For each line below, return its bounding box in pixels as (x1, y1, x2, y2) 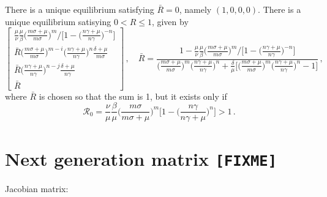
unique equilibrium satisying (5, 15, 111, 28)
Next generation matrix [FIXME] (5, 146, 277, 171)
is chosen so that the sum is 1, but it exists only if (39, 89, 227, 102)
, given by (151, 15, 189, 28)
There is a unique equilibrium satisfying (5, 3, 154, 15)
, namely (179, 3, 212, 15)
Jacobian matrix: (5, 182, 69, 195)
